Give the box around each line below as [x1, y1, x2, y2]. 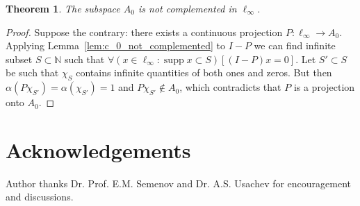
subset [6, 51, 33, 66]
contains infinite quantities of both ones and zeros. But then [76, 65, 332, 80]
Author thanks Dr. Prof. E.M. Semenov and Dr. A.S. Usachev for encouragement [6, 175, 352, 190]
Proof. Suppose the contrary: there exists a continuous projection [6, 24, 283, 39]
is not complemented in [138, 1, 237, 15]
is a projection [293, 80, 355, 94]
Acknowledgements [6, 135, 191, 164]
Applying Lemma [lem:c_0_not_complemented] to [6, 38, 225, 53]
